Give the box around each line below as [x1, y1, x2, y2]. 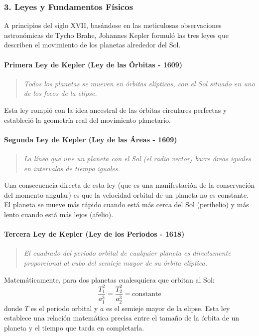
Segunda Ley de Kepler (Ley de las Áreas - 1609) [4, 134, 177, 144]
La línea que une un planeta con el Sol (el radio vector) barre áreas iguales [23, 153, 252, 163]
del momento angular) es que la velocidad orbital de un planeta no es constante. [4, 189, 249, 200]
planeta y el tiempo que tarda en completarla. [4, 322, 144, 333]
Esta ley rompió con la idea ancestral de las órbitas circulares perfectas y [4, 104, 227, 115]
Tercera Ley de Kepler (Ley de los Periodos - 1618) [4, 229, 185, 239]
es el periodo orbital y [31, 303, 98, 313]
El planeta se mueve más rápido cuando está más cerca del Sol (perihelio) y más [4, 199, 249, 210]
